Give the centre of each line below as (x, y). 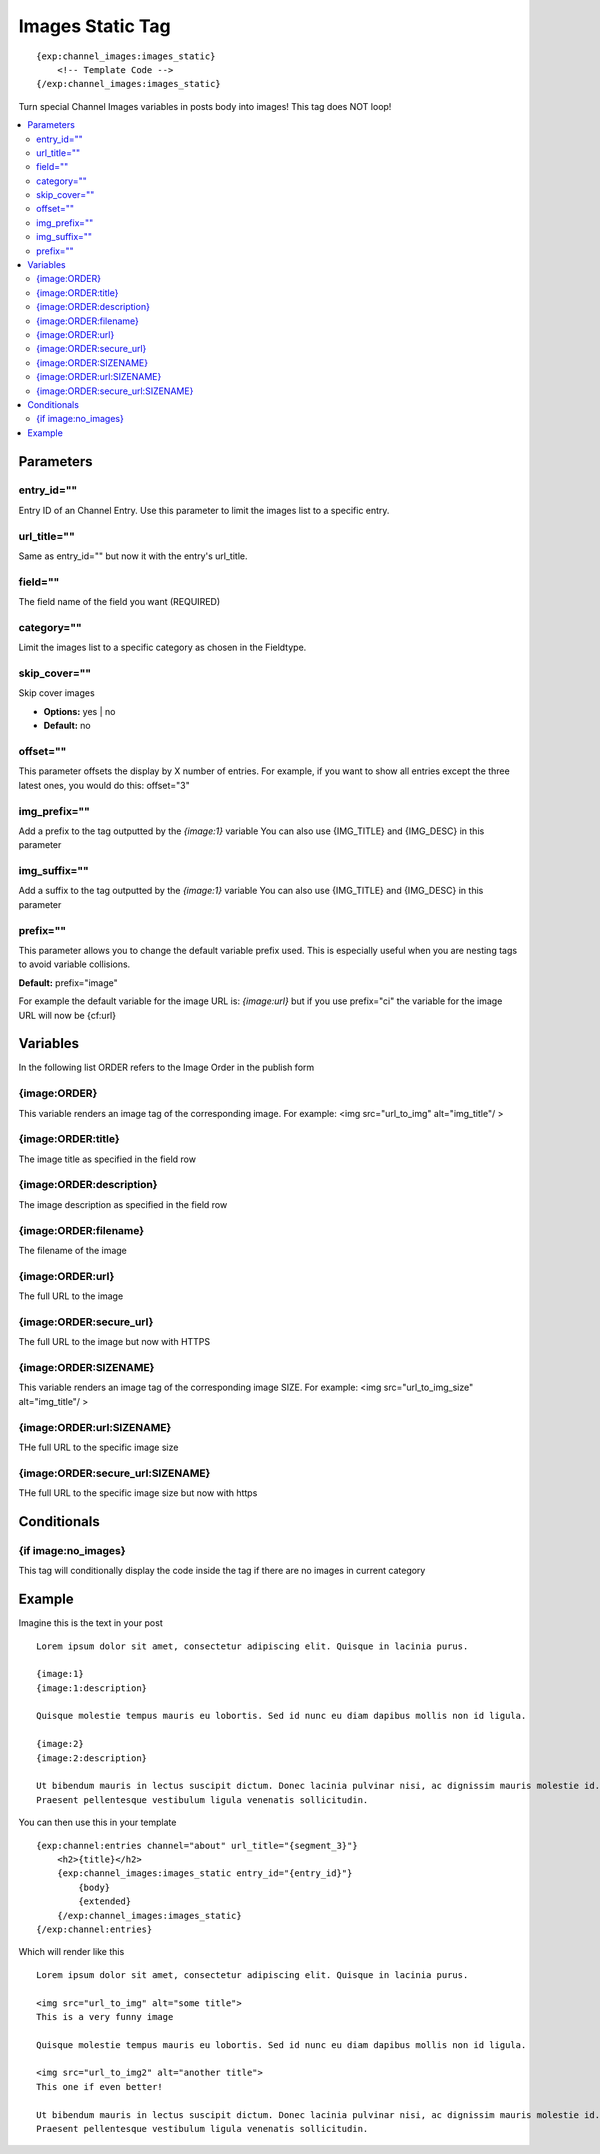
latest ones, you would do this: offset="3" (104, 785)
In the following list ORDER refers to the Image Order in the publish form (166, 1067)
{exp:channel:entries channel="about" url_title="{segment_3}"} (197, 1845)
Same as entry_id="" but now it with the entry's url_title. (133, 556)
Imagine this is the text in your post (91, 1623)
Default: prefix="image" (68, 982)
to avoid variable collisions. (74, 964)
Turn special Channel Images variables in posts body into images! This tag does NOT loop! (205, 106)
